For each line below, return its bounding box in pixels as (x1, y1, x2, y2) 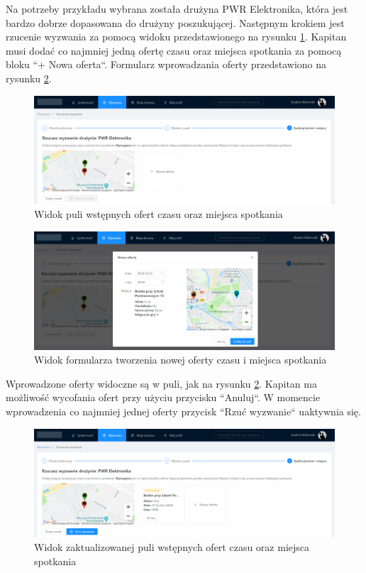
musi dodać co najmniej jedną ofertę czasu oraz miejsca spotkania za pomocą (6, 43, 342, 58)
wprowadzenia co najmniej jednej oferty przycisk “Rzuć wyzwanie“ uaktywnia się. (6, 403, 361, 418)
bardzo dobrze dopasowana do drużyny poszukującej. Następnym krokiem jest (6, 15, 345, 30)
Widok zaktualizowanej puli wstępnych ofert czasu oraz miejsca (34, 540, 310, 555)
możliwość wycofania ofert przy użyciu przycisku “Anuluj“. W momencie (6, 390, 321, 405)
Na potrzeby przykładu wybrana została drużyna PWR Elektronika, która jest (6, 1, 348, 16)
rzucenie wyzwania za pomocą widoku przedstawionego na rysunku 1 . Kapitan (6, 29, 347, 44)
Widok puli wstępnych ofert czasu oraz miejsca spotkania (34, 207, 283, 222)
